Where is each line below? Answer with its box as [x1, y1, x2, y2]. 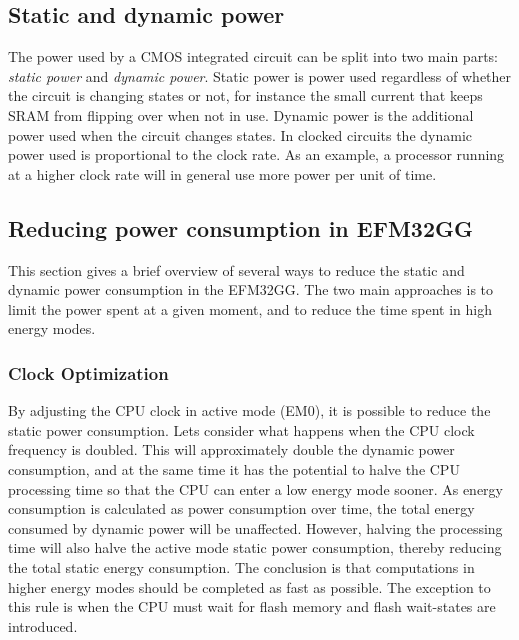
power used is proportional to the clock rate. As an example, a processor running [8, 144, 505, 165]
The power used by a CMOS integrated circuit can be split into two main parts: [8, 46, 498, 67]
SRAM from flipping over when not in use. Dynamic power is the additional [8, 104, 474, 125]
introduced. [8, 615, 78, 636]
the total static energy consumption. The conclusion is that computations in [8, 556, 475, 577]
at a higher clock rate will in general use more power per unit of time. [8, 163, 437, 184]
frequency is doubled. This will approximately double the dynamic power [8, 439, 455, 460]
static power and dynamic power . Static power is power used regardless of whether [8, 65, 512, 86]
